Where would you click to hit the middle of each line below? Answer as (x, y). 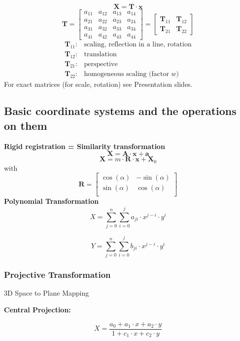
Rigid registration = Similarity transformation (85, 146)
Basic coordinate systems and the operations (120, 111)
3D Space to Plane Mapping (47, 293)
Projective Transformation (57, 275)
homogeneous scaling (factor (126, 74)
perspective (101, 64)
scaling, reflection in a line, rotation (138, 44)
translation (100, 54)
